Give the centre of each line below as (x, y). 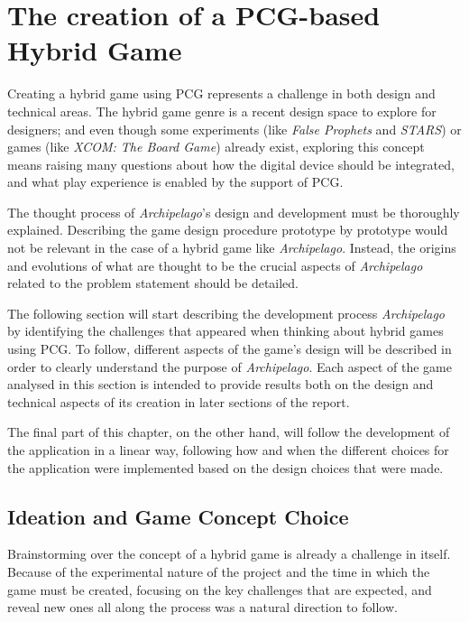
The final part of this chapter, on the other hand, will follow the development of (229, 432)
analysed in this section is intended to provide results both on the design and (221, 384)
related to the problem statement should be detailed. (153, 283)
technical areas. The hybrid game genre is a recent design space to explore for (222, 111)
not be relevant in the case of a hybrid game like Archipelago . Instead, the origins (232, 248)
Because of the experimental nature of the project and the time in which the (219, 571)
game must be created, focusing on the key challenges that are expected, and (220, 589)
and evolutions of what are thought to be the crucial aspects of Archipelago (215, 265)
